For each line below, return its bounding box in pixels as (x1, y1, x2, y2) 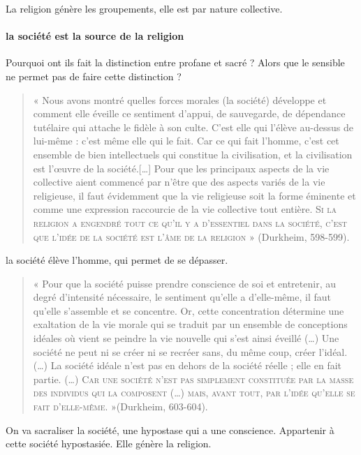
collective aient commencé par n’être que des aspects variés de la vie (33, 174, 325, 189)
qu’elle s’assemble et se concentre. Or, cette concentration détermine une (33, 303, 344, 318)
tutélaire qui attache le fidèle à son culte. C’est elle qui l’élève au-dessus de (33, 119, 353, 134)
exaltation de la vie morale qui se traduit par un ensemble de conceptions (33, 317, 348, 331)
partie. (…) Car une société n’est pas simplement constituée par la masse (33, 371, 354, 386)
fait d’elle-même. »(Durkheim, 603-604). (33, 399, 208, 414)
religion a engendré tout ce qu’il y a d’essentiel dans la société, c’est (33, 215, 348, 230)
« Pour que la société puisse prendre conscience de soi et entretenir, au (33, 276, 336, 290)
